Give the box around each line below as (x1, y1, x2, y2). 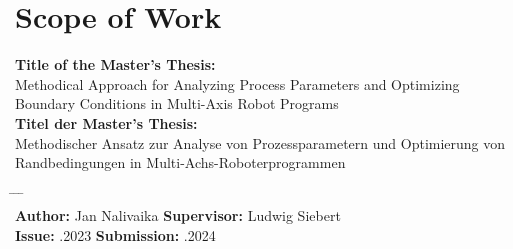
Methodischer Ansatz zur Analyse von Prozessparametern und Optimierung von (15, 132, 506, 153)
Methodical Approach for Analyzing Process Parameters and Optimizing (15, 73, 460, 94)
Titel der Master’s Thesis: (15, 112, 198, 133)
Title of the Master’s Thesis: (15, 54, 216, 75)
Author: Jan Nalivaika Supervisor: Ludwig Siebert (15, 205, 341, 226)
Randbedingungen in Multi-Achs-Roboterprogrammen (15, 152, 346, 173)
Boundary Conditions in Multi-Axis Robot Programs (15, 93, 339, 114)
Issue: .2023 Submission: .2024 (15, 224, 216, 245)
